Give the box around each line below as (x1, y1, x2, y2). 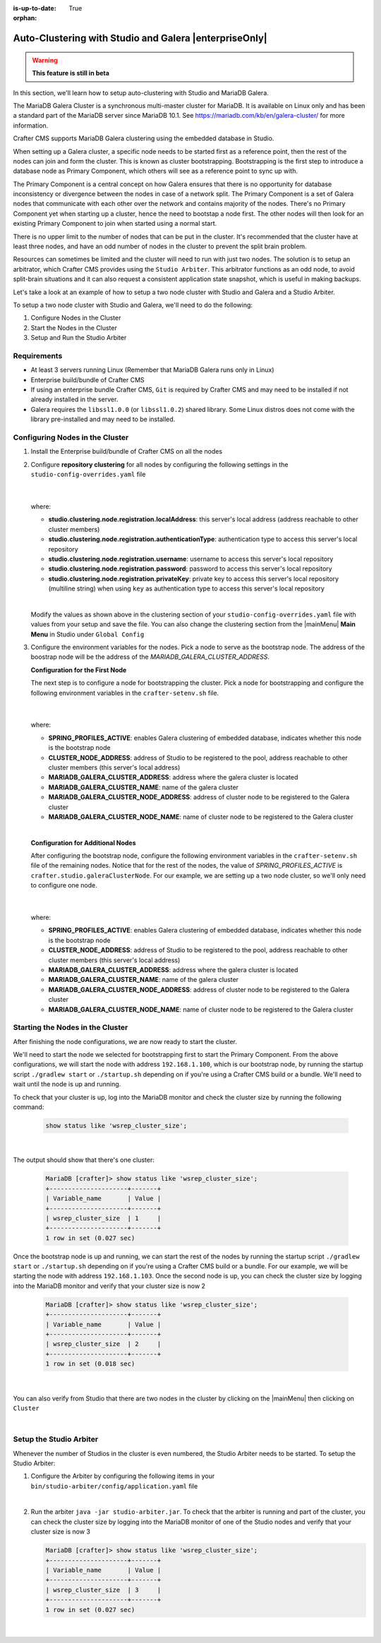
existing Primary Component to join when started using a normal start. (13, 219, 217, 228)
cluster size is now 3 (30, 1527, 91, 1536)
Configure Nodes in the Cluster (30, 314, 121, 322)
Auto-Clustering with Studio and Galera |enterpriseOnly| (13, 32, 267, 44)
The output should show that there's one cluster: (13, 1156, 155, 1164)
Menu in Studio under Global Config (30, 630, 145, 638)
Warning (32, 56, 58, 64)
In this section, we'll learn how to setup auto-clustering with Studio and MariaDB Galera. (13, 88, 270, 97)
